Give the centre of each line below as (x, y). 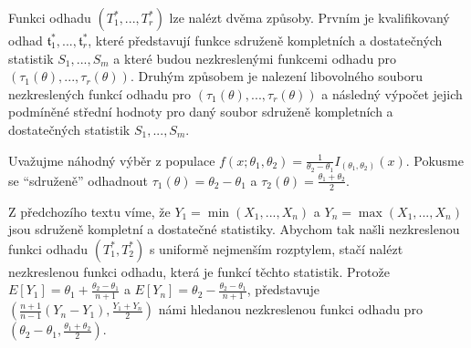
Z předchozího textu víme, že (89, 211)
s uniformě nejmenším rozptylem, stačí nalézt (276, 248)
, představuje (283, 289)
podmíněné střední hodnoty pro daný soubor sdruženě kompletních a (201, 112)
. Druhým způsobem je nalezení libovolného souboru (277, 76)
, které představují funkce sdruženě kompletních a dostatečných (265, 40)
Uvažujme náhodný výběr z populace (112, 160)
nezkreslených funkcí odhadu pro (100, 93)
